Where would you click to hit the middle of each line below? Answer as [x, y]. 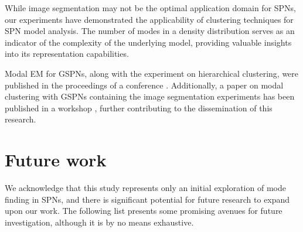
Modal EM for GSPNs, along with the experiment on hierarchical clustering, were [152, 73]
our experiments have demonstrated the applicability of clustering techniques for [149, 19]
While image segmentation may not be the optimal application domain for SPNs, [151, 8]
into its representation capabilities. [67, 54]
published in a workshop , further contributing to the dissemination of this [139, 108]
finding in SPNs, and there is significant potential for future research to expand [147, 199]
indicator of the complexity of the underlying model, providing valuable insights [148, 42]
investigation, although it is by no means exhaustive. [99, 222]
